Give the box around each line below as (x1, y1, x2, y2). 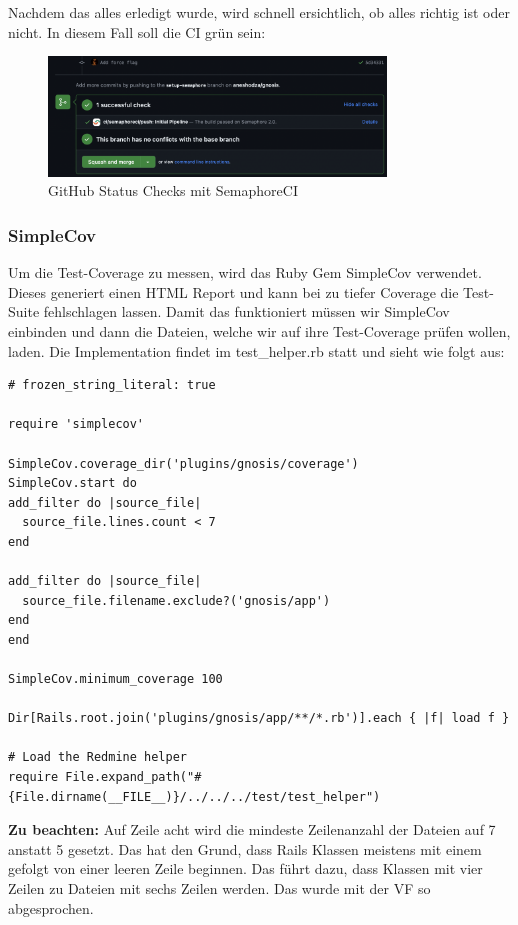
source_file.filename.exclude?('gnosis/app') (22, 593, 331, 608)
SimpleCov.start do (8, 476, 137, 491)
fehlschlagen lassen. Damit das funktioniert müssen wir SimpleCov (43, 301, 450, 322)
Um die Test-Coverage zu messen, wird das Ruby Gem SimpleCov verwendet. (8, 262, 482, 283)
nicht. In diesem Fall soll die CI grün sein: (8, 21, 266, 42)
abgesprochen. (8, 897, 94, 918)
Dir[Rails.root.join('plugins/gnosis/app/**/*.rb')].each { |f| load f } (8, 711, 510, 726)
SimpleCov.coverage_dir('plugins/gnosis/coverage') (8, 456, 359, 471)
